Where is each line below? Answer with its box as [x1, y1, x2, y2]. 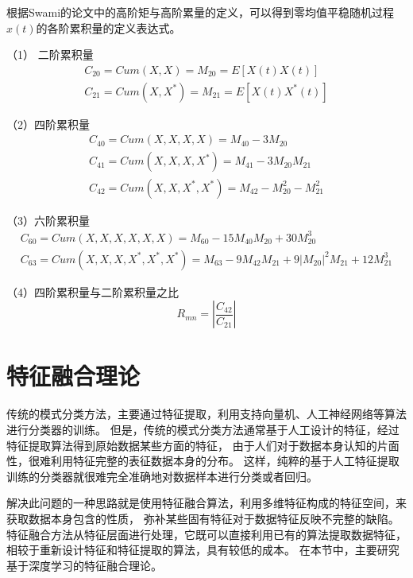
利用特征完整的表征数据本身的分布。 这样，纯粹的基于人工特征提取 [50, 452, 399, 469]
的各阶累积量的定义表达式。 [36, 19, 181, 36]
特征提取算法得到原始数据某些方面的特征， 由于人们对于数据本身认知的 [6, 436, 377, 453]
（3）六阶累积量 [6, 211, 90, 228]
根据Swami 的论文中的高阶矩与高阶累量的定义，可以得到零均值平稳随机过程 [6, 4, 395, 20]
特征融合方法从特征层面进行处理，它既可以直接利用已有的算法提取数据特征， [6, 526, 407, 542]
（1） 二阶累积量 [6, 46, 94, 63]
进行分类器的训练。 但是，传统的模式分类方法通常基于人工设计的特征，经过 [6, 421, 399, 437]
